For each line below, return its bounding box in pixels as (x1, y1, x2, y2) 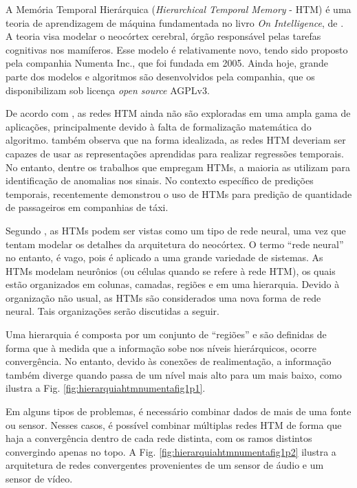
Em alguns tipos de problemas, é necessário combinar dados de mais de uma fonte (6, 404, 351, 419)
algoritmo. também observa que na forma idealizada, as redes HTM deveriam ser (6, 133, 346, 147)
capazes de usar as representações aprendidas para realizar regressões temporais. (6, 146, 344, 160)
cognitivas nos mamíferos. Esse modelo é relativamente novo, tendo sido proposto (6, 42, 348, 56)
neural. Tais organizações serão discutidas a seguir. (6, 304, 219, 318)
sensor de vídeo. (6, 472, 73, 485)
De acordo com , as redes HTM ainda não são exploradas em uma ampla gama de (6, 106, 351, 120)
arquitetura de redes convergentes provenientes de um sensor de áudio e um (6, 458, 324, 472)
